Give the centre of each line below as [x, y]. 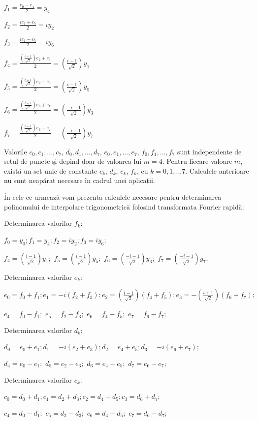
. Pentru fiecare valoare [197, 161]
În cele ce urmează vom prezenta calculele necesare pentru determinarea [113, 197]
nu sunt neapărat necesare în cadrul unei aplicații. [80, 180]
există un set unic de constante [51, 170]
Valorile [16, 151]
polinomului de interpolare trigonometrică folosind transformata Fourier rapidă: [124, 206]
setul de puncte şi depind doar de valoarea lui [73, 161]
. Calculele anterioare [217, 170]
